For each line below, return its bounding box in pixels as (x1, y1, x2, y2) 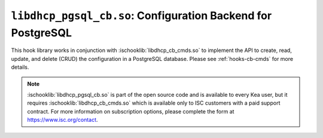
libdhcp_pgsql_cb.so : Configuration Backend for (11, 9, 272, 22)
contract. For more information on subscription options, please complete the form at (27, 108, 234, 115)
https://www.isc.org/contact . (27, 116, 98, 124)
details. (11, 63, 29, 71)
